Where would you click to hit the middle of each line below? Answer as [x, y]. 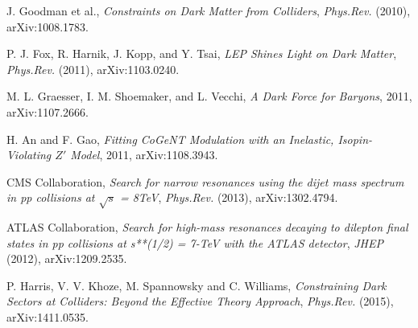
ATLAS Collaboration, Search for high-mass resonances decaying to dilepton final [207, 227]
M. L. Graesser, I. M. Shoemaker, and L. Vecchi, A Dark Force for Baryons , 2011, [209, 96]
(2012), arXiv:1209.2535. [67, 258]
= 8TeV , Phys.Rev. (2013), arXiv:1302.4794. [229, 197]
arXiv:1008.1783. [48, 26]
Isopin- [355, 139]
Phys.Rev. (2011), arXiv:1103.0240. [93, 69]
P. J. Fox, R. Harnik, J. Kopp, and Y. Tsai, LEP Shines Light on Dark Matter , [202, 53]
